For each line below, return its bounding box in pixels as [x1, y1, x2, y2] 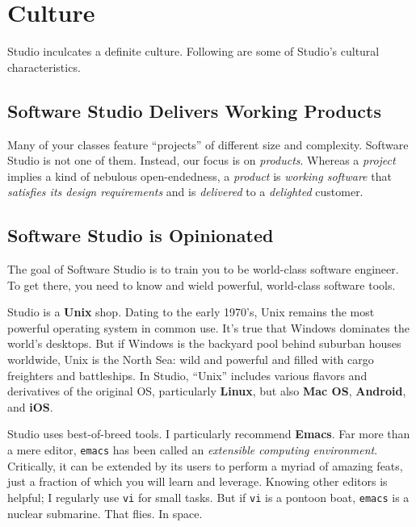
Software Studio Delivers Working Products [7, 98, 381, 123]
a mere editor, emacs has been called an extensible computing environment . [7, 441, 378, 458]
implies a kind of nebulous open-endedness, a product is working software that [7, 167, 392, 184]
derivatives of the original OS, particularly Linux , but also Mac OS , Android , [7, 383, 406, 399]
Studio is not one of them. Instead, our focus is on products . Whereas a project [7, 152, 396, 169]
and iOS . [7, 398, 53, 415]
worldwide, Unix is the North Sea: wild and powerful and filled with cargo [7, 351, 374, 368]
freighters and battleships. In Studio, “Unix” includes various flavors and [7, 366, 368, 383]
